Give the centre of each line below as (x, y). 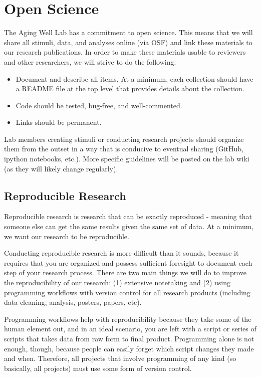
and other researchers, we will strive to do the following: (90, 61)
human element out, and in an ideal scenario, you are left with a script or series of (130, 329)
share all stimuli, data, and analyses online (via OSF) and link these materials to (128, 42)
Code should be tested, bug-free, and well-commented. (99, 105)
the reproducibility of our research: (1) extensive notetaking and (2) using (117, 282)
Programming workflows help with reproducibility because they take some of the (128, 319)
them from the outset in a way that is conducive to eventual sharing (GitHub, (124, 149)
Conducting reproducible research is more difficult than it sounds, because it (121, 253)
